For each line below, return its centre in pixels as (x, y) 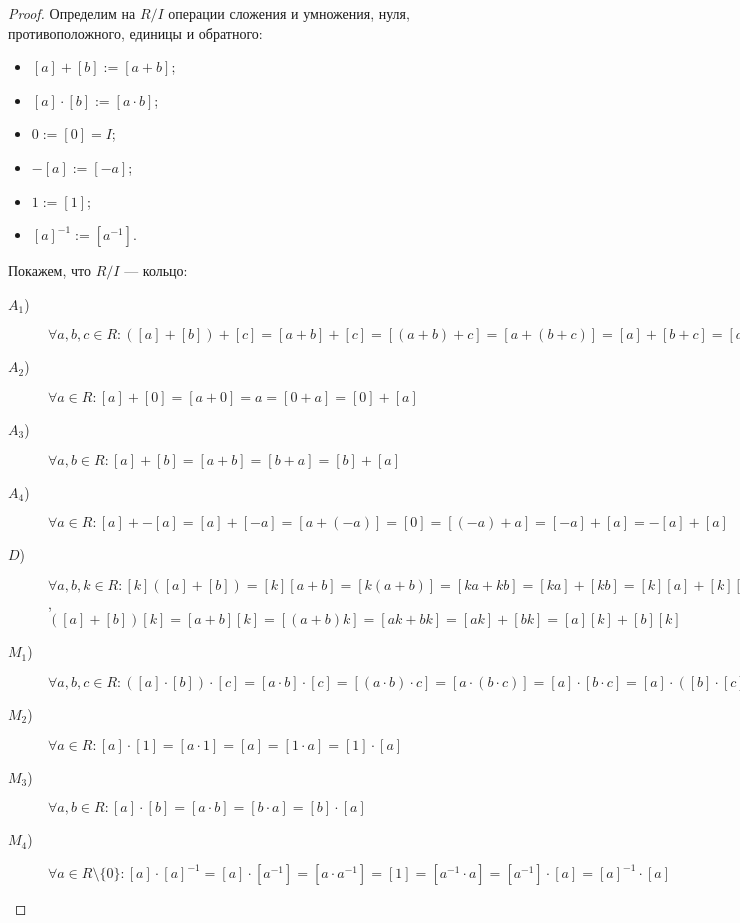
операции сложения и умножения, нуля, (289, 13)
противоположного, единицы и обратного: (135, 32)
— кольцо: (156, 270)
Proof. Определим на (72, 13)
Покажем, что (50, 270)
